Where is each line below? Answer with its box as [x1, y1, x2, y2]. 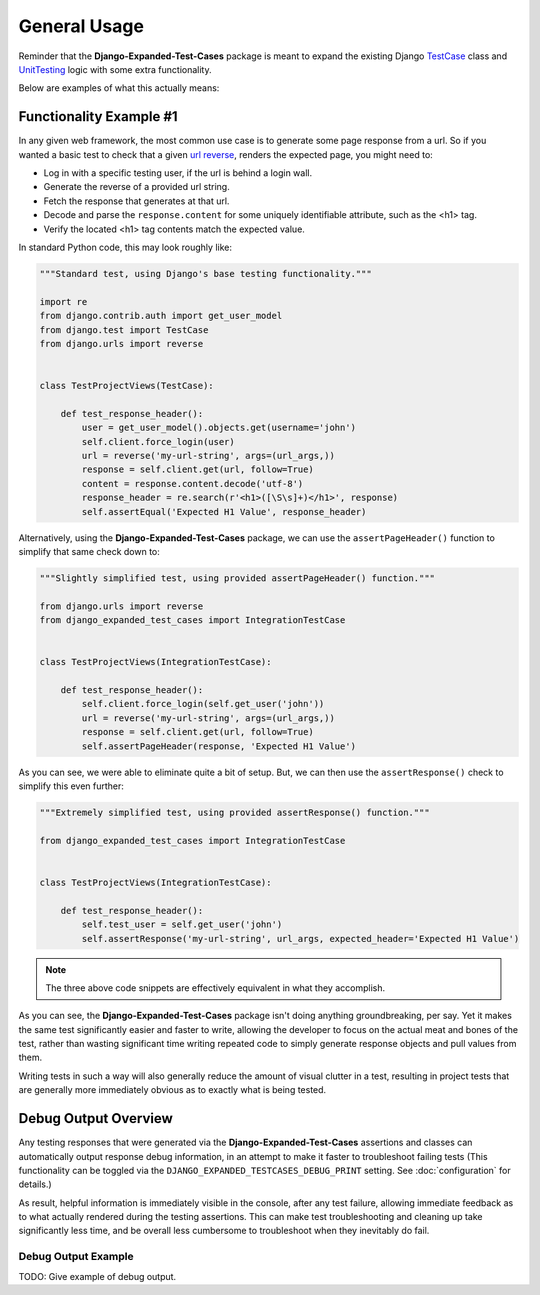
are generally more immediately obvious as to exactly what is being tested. [18, 1084, 327, 1096]
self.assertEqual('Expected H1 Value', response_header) [81, 506, 367, 517]
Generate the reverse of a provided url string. [43, 181, 230, 193]
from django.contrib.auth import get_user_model [39, 310, 283, 322]
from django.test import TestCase [39, 324, 209, 335]
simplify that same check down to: [18, 545, 160, 557]
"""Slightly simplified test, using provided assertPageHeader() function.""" [39, 572, 435, 584]
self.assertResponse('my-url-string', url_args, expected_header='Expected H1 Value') [81, 933, 520, 944]
